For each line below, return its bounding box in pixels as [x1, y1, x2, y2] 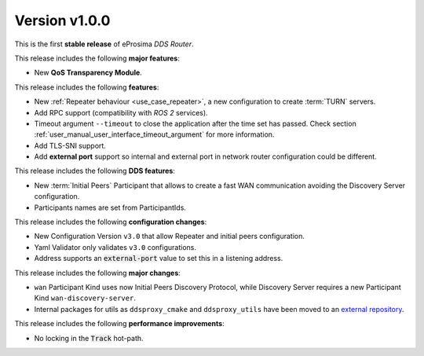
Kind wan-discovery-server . [34, 293, 137, 303]
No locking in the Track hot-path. [34, 333, 144, 343]
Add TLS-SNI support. [34, 141, 106, 150]
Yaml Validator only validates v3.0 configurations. [34, 242, 196, 251]
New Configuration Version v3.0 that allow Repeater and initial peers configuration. [34, 232, 305, 241]
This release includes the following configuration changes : [14, 217, 207, 227]
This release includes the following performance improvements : [14, 319, 225, 328]
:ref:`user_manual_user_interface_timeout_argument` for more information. [34, 130, 275, 139]
